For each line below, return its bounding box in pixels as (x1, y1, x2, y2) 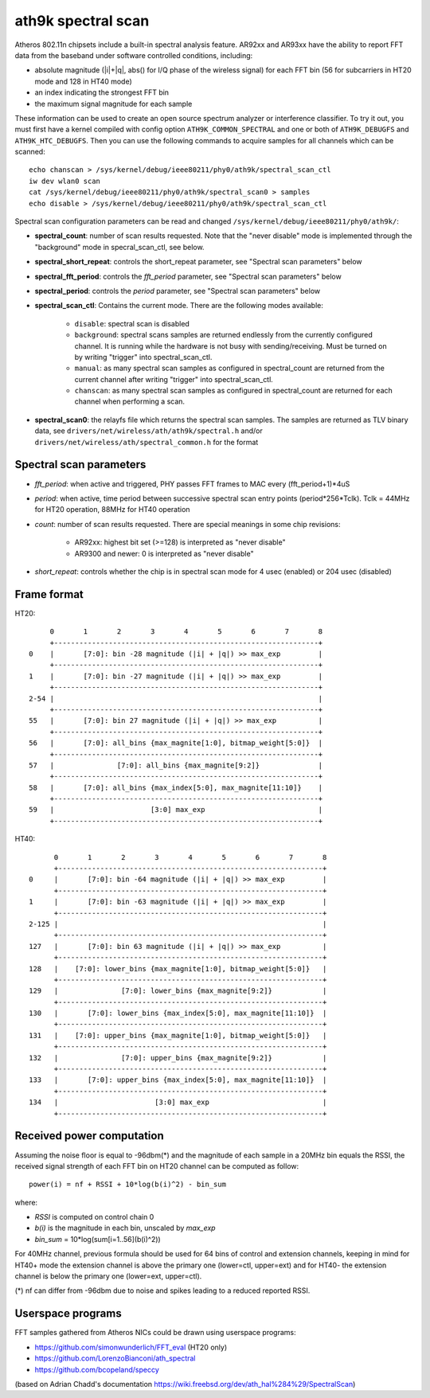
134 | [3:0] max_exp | (29, 1098, 327, 1107)
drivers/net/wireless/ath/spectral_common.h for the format (34, 437, 259, 447)
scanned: (14, 147, 45, 157)
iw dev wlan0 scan (29, 176, 101, 185)
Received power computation (14, 1129, 164, 1142)
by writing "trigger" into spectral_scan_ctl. (74, 352, 213, 361)
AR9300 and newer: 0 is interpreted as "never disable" (74, 549, 254, 558)
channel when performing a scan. (74, 396, 186, 406)
